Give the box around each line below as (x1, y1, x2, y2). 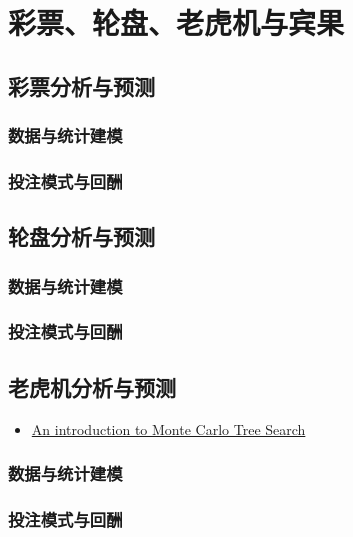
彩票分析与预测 (8, 70, 155, 101)
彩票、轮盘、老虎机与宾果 (8, 2, 345, 43)
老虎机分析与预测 (8, 371, 176, 402)
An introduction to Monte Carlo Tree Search (31, 418, 306, 439)
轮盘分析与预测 (8, 221, 155, 252)
